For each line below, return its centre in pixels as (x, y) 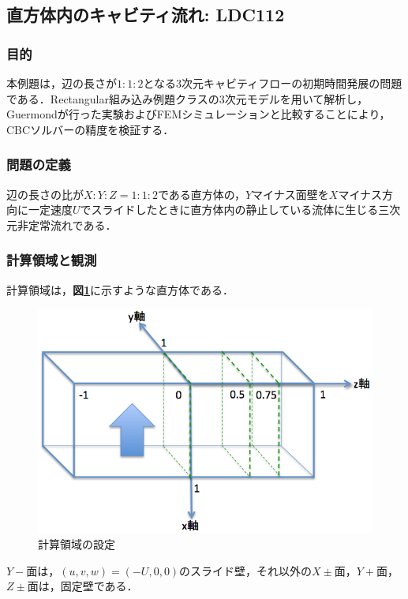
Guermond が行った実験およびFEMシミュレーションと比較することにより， (198, 114)
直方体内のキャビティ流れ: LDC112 (146, 15)
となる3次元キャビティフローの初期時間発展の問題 (273, 83)
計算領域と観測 (52, 260)
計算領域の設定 (77, 544)
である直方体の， (201, 194)
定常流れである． (72, 225)
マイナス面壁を (290, 194)
